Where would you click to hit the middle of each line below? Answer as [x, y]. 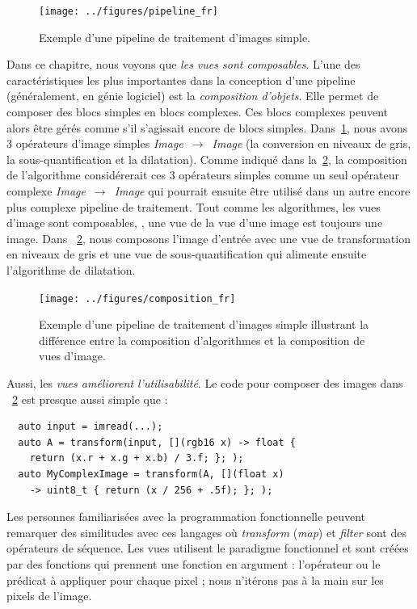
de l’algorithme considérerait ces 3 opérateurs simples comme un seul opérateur [203, 175]
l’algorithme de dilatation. [71, 269]
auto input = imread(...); [91, 427]
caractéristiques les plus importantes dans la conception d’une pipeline [181, 80]
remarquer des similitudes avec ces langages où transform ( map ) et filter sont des [206, 532]
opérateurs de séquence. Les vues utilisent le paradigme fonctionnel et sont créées [208, 548]
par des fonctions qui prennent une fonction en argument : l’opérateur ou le [194, 563]
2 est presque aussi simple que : [90, 399]
